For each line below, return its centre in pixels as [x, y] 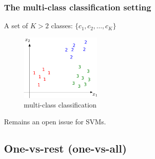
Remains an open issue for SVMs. [55, 121]
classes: [62, 26]
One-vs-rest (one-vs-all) [65, 148]
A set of [16, 26]
